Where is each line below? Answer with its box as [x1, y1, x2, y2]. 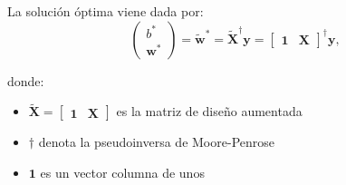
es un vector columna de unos [40, 163, 205, 181]
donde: [7, 71, 44, 90]
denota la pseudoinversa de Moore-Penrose [38, 132, 274, 151]
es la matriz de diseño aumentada [116, 102, 303, 121]
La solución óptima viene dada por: [7, 2, 204, 20]
